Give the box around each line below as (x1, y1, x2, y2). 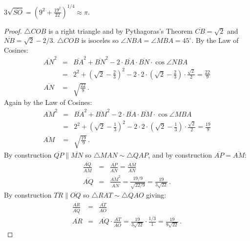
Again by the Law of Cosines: (4, 97, 92, 107)
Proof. (4, 25, 22, 36)
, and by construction (148, 149, 212, 160)
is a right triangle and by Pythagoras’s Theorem (48, 25, 193, 36)
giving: (146, 190, 167, 200)
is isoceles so (81, 35, 119, 45)
